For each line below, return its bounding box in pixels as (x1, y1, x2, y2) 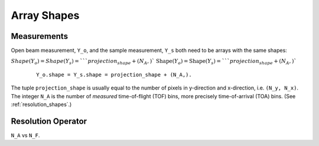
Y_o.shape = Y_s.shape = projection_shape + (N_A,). (36, 71, 192, 78)
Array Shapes (11, 9, 80, 22)
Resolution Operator (11, 116, 87, 126)
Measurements (11, 31, 68, 41)
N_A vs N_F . (11, 131, 40, 138)
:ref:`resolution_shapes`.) (11, 101, 72, 108)
